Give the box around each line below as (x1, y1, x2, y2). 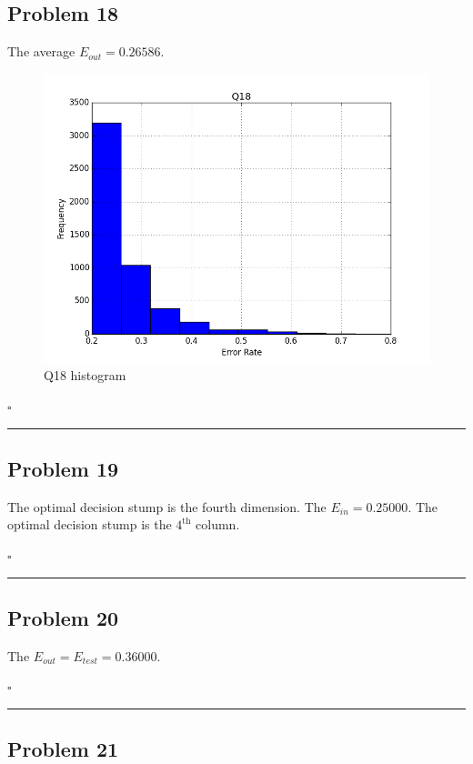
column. (196, 515, 240, 534)
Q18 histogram (44, 366, 126, 385)
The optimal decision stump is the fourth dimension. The (7, 497, 327, 516)
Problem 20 (7, 603, 119, 631)
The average (7, 42, 75, 61)
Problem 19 (7, 454, 119, 482)
